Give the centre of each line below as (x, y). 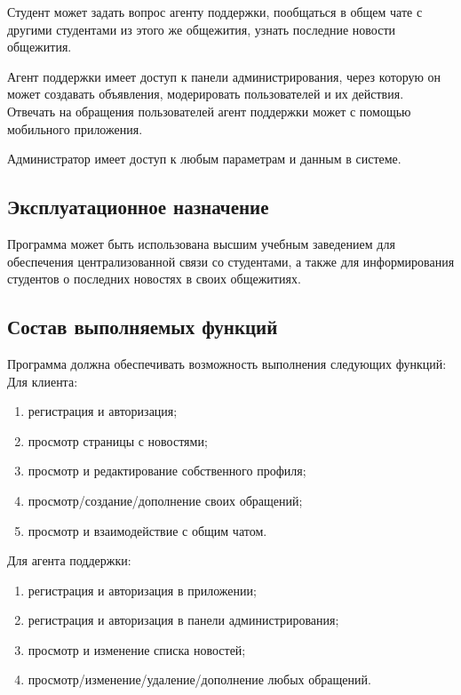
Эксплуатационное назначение (138, 207)
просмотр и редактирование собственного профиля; (167, 471)
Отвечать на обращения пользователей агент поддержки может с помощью (209, 111)
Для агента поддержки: (69, 560)
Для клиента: (43, 381)
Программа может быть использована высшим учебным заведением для (201, 243)
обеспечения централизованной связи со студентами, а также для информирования (231, 261)
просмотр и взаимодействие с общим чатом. (147, 530)
